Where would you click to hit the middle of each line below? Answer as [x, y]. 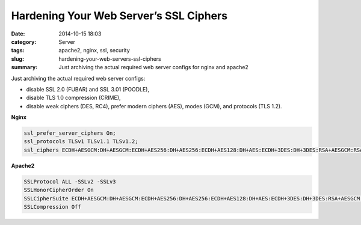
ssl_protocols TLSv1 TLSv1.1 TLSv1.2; [81, 142]
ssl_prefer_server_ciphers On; [70, 133]
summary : [24, 67]
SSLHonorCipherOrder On [59, 190]
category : [24, 42]
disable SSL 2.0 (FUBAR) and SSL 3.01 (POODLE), [88, 89]
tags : [18, 51]
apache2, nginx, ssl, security [94, 51]
